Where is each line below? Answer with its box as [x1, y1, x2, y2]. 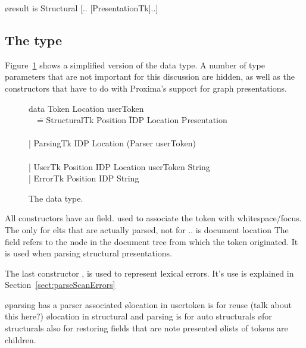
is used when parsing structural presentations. [5, 247, 173, 259]
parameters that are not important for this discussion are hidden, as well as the [5, 70, 295, 83]
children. [5, 333, 36, 346]
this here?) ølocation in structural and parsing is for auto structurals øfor [5, 310, 272, 322]
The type [5, 30, 62, 49]
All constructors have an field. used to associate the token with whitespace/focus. [5, 212, 302, 224]
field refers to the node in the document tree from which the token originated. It [5, 235, 298, 247]
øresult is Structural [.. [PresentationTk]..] [5, 2, 158, 14]
